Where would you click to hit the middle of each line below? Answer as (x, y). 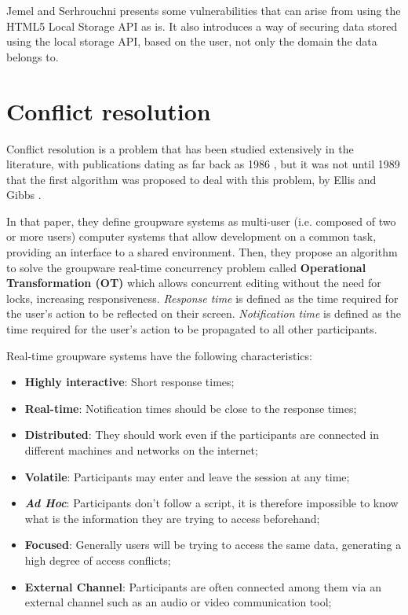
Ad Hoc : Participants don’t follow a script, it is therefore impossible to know (211, 503)
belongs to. (33, 56)
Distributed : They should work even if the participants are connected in (202, 435)
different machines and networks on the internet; (141, 450)
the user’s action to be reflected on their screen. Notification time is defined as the (204, 313)
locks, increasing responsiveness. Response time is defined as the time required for (202, 298)
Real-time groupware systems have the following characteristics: (159, 355)
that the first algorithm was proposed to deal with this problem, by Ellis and (191, 179)
